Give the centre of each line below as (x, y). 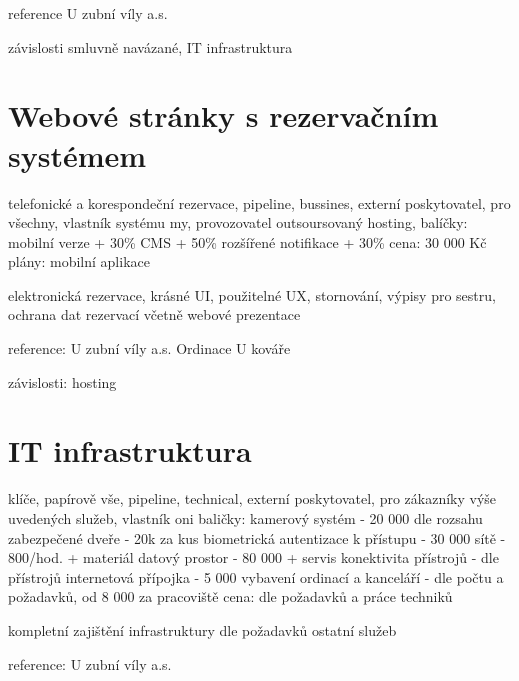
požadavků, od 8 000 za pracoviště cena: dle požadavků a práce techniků (230, 596)
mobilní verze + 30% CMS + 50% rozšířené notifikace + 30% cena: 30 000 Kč (247, 241)
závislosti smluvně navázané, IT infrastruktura (150, 46)
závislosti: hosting (62, 381)
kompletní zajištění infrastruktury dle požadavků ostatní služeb (202, 629)
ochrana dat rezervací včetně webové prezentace (154, 314)
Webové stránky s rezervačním (223, 115)
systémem (77, 154)
